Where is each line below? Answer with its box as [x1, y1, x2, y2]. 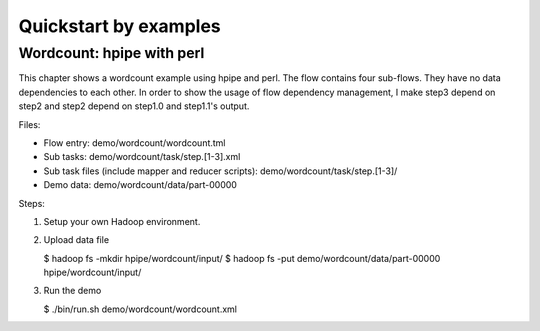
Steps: [18, 197, 45, 209]
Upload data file [43, 234, 110, 246]
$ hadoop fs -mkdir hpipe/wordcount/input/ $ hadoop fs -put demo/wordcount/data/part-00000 [43, 252, 441, 264]
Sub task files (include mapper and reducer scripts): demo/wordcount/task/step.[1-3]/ [43, 165, 398, 177]
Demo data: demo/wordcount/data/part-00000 [43, 179, 237, 191]
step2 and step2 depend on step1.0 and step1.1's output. [18, 100, 250, 112]
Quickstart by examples [18, 15, 221, 37]
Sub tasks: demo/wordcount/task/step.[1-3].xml [43, 151, 241, 163]
